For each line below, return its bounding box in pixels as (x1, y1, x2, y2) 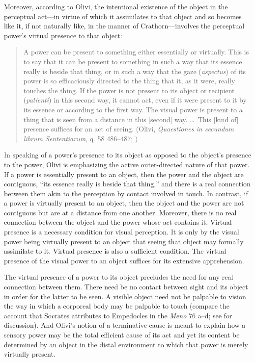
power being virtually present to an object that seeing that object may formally (4, 236, 244, 246)
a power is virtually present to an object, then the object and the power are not (4, 198, 244, 208)
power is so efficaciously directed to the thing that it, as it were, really (23, 76, 235, 86)
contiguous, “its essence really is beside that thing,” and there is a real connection (4, 179, 251, 189)
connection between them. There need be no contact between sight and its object (4, 282, 248, 292)
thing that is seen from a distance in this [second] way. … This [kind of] (23, 114, 239, 124)
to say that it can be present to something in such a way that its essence (23, 56, 242, 66)
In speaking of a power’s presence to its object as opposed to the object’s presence (4, 150, 252, 160)
